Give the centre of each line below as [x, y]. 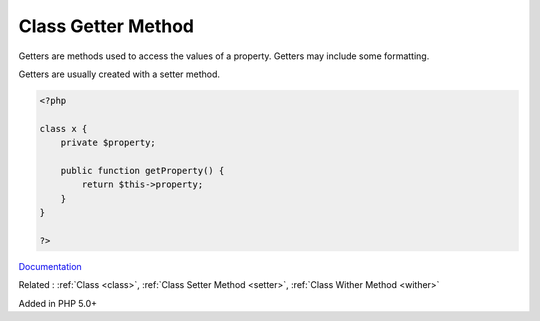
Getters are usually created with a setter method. [119, 74]
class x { [63, 128]
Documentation [50, 266]
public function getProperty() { [142, 170]
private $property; [108, 143]
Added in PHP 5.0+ [58, 303]
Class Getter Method [106, 26]
